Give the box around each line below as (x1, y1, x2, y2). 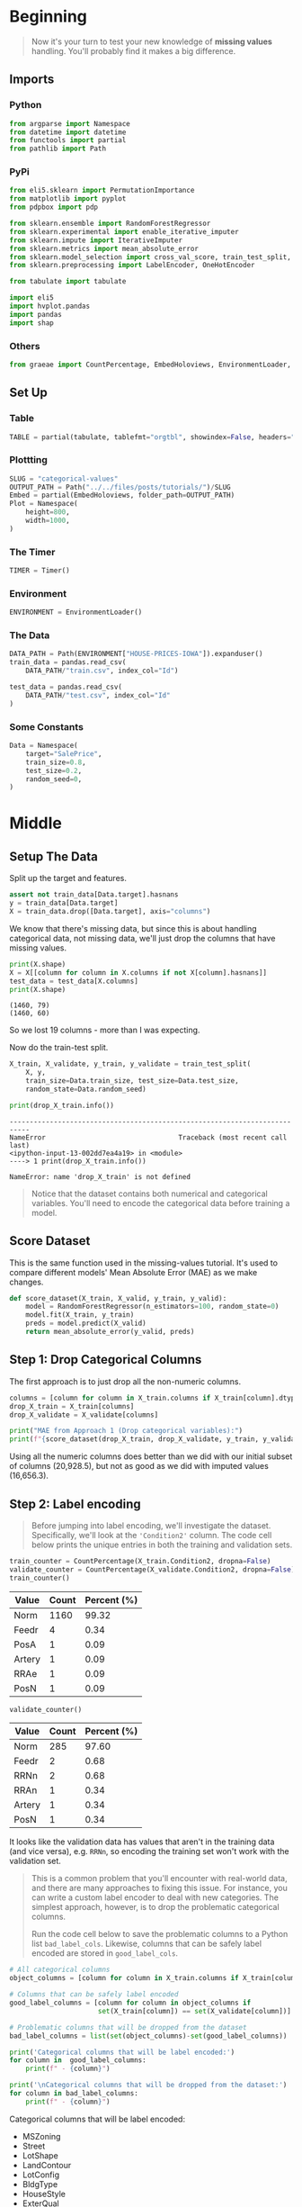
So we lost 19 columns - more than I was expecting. (9, 1024, 200, 1036)
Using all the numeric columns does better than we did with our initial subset (9, 1451, 293, 1462)
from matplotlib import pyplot (9, 194, 127, 203)
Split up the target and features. (9, 873, 128, 884)
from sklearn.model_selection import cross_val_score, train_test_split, (9, 252, 292, 262)
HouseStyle (22, 2188, 66, 2199)
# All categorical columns (9, 1965, 111, 1975)
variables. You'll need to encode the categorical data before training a (31, 1197, 290, 1208)
